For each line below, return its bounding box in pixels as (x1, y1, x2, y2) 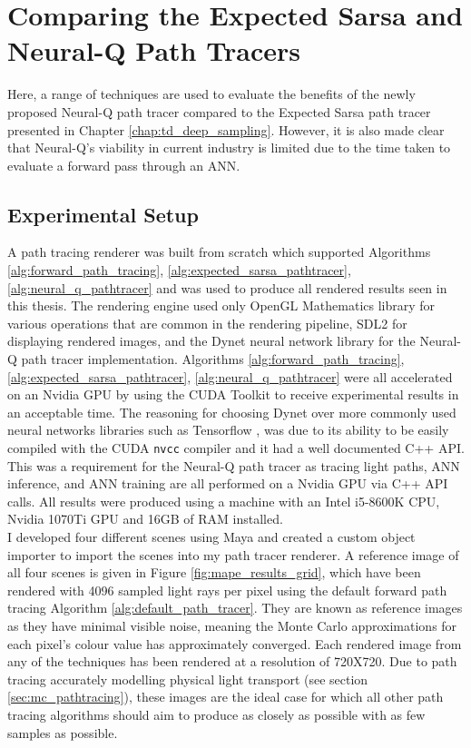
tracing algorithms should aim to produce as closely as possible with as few (7, 704, 426, 723)
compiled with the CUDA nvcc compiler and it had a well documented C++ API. (7, 438, 465, 458)
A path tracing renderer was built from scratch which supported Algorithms (7, 242, 431, 261)
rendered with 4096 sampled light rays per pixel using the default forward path (7, 580, 447, 599)
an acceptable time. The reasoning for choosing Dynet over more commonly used (7, 402, 456, 421)
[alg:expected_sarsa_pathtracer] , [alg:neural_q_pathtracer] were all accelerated (7, 367, 453, 386)
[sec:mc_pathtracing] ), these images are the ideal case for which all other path (7, 687, 444, 706)
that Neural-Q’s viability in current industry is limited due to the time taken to (7, 138, 451, 157)
